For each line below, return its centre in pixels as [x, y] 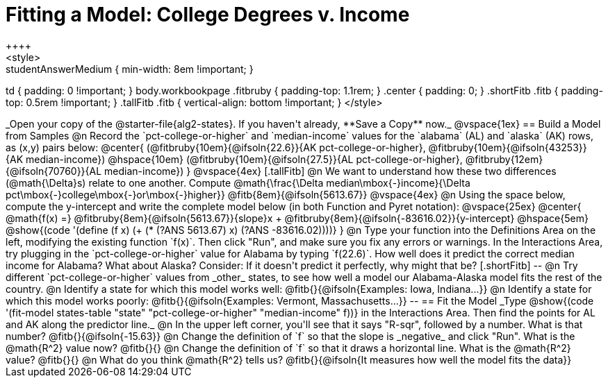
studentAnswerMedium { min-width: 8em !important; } [130, 69]
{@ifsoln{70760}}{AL [54, 171]
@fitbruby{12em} [504, 159]
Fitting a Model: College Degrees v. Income [208, 15]
